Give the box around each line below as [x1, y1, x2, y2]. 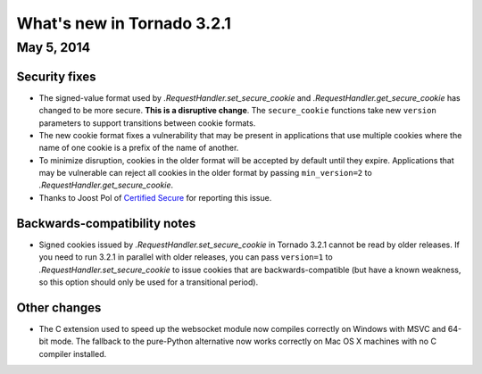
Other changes [16, 300, 102, 315]
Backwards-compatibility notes [16, 215, 196, 231]
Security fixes [16, 69, 97, 84]
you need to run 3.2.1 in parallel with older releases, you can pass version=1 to [38, 252, 334, 262]
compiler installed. [38, 348, 107, 359]
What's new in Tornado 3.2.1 [16, 13, 232, 33]
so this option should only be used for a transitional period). [38, 277, 259, 287]
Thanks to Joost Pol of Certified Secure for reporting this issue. [38, 192, 272, 203]
